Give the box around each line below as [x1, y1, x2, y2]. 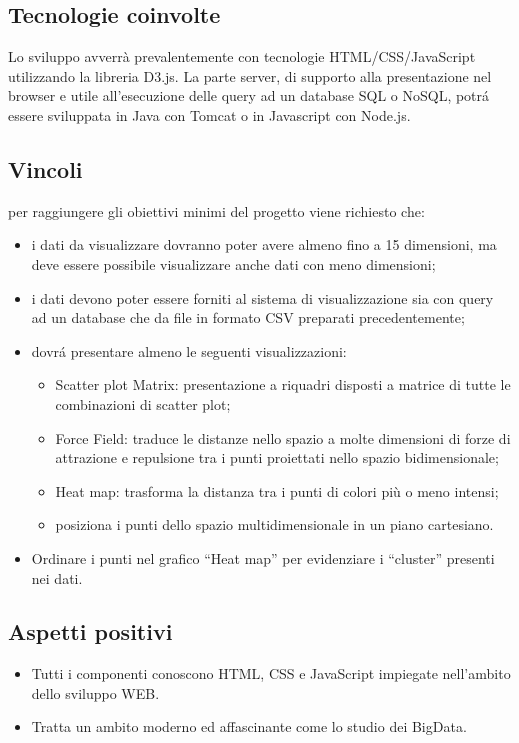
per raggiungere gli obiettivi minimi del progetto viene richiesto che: [8, 200, 425, 221]
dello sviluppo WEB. [31, 682, 160, 703]
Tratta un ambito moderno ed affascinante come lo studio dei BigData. [31, 716, 467, 737]
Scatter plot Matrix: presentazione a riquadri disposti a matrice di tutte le [55, 374, 511, 395]
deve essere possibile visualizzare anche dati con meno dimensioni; [31, 253, 436, 274]
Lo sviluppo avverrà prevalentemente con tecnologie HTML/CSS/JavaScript [8, 46, 476, 67]
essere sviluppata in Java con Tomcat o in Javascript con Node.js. [8, 104, 411, 125]
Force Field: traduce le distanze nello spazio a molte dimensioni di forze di [55, 427, 511, 448]
